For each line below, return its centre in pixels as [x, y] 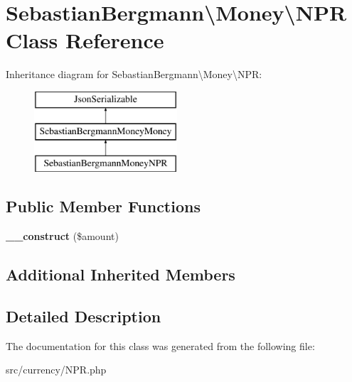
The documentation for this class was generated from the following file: [160, 345]
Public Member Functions [103, 206]
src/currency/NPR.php [56, 370]
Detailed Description [84, 316]
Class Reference [85, 40]
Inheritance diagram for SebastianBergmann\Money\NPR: [134, 74]
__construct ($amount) [62, 236]
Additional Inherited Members [121, 274]
